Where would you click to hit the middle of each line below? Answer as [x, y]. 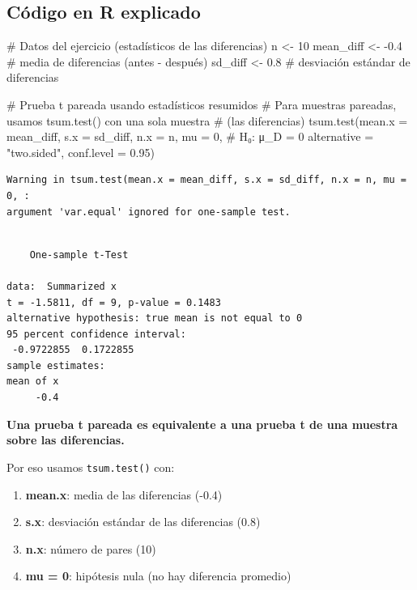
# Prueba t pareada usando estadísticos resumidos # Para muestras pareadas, [202, 104]
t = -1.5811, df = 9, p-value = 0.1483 [114, 302]
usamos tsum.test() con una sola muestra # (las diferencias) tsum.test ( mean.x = [207, 120]
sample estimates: [56, 365]
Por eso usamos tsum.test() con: [91, 467]
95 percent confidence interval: [96, 334]
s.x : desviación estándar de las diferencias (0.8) [143, 522]
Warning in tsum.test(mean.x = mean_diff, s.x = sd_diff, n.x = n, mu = [206, 180]
